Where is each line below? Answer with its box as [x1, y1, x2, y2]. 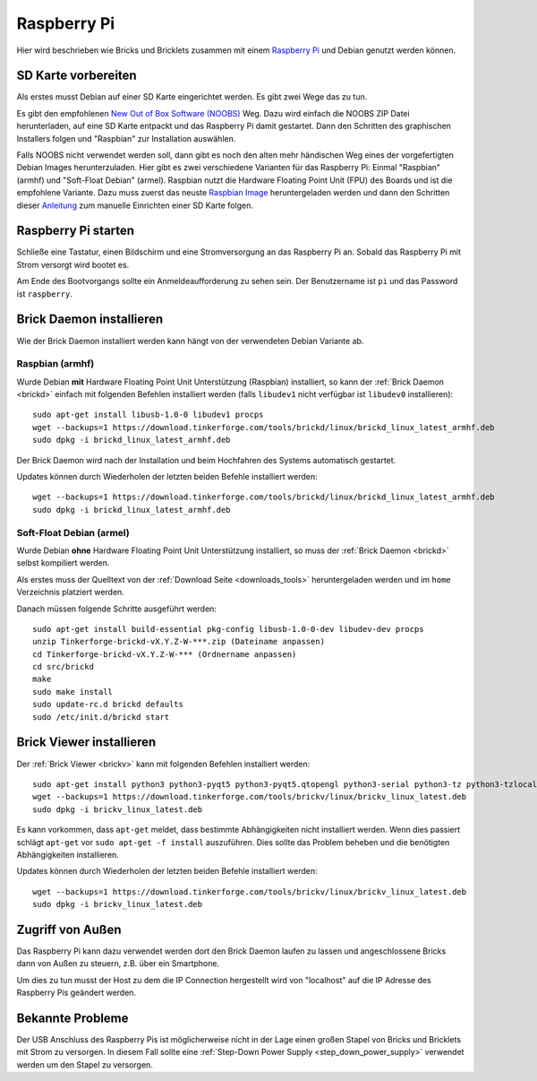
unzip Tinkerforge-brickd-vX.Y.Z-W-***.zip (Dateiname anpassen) [32, 636, 326, 647]
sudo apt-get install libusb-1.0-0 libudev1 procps [32, 410, 264, 420]
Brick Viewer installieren [16, 735, 157, 750]
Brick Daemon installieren [16, 312, 164, 327]
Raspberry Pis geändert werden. [16, 987, 137, 999]
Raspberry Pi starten [16, 223, 134, 238]
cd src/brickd [32, 662, 94, 672]
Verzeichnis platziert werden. [16, 587, 124, 598]
